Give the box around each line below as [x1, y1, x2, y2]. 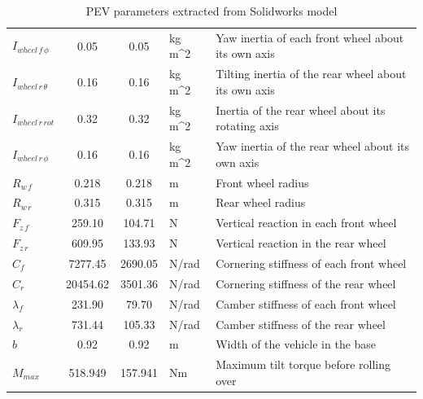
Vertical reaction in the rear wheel [216, 235, 386, 252]
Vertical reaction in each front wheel [216, 214, 397, 231]
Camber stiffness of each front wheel [216, 295, 396, 312]
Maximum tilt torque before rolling [216, 356, 391, 373]
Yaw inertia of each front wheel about [216, 28, 404, 46]
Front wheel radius [216, 173, 309, 191]
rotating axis [216, 117, 279, 134]
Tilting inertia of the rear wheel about [216, 65, 407, 82]
